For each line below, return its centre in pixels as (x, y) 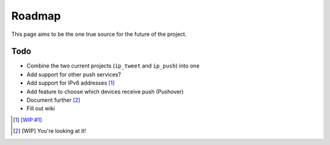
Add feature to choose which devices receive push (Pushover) (105, 91)
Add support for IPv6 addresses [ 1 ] (71, 83)
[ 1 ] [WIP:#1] (28, 119)
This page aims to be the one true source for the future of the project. (99, 34)
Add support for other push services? (74, 74)
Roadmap (36, 16)
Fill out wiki (41, 108)
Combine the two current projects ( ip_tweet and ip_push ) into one (113, 66)
